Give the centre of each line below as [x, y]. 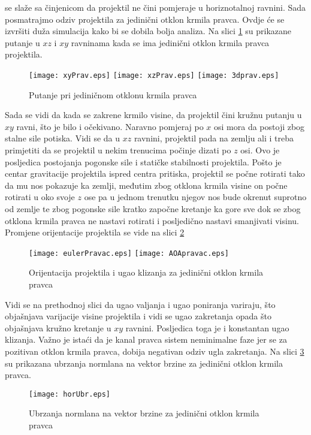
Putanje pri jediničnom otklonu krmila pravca [113, 94]
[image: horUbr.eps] [70, 394]
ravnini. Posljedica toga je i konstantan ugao [207, 327]
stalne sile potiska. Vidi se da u [63, 138]
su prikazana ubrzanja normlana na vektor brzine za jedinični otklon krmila [144, 363]
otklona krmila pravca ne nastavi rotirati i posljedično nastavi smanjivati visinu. [152, 220]
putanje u [22, 42]
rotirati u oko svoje [40, 197]
